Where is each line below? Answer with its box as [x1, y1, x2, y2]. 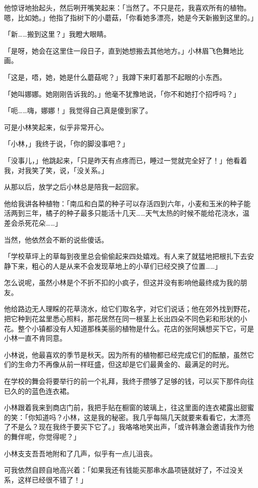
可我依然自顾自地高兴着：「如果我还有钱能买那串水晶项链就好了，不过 [4, 465, 230, 475]
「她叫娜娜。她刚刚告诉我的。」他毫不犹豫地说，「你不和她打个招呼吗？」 [4, 88, 240, 99]
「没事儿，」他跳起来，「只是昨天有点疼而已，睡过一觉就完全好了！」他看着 [4, 155, 247, 165]
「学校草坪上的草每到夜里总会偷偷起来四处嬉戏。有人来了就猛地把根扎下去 [4, 251, 247, 261]
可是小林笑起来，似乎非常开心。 [4, 122, 108, 132]
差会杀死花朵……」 [4, 217, 62, 228]
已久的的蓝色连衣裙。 [4, 385, 73, 396]
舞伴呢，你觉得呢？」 [10, 431, 80, 441]
